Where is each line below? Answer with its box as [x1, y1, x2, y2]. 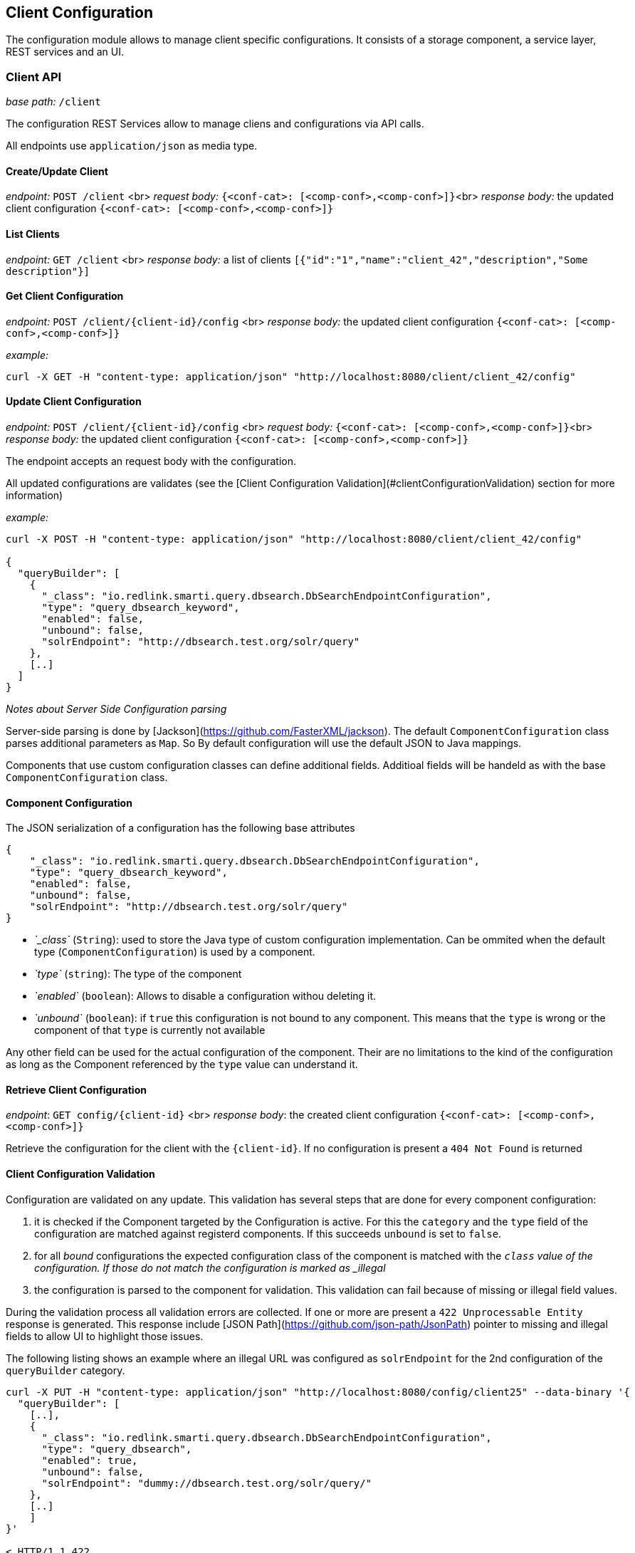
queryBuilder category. [6, 1364, 125, 1376]
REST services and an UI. [6, 46, 125, 58]
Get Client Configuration [6, 290, 124, 303]
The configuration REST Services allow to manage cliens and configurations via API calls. [6, 117, 424, 130]
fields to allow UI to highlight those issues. [6, 1329, 204, 1342]
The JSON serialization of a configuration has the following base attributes [6, 822, 355, 835]
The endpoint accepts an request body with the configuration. [6, 455, 297, 468]
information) [6, 489, 63, 502]
